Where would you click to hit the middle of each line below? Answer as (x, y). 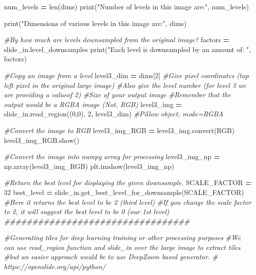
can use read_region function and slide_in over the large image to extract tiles (122, 247)
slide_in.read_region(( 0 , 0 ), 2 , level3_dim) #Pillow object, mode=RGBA (114, 114)
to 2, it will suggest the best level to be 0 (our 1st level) (87, 211)
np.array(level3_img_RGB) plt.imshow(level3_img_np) (89, 166)
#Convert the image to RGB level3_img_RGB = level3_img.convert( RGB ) (119, 130)
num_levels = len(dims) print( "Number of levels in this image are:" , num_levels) (127, 6)
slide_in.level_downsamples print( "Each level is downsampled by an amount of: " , (128, 49)
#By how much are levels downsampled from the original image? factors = (117, 40)
